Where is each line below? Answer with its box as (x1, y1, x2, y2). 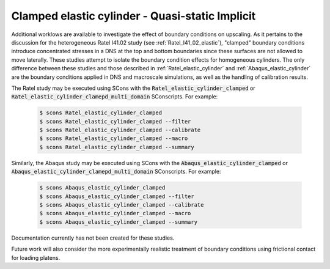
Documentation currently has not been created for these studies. (11, 234, 175, 241)
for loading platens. (11, 254, 61, 261)
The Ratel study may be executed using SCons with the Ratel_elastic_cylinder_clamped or (11, 84, 256, 92)
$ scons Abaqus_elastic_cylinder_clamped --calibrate (39, 201, 204, 208)
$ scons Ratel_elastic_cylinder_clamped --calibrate (39, 127, 201, 134)
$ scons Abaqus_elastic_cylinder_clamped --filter (39, 193, 195, 200)
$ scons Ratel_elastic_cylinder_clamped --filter (39, 118, 191, 125)
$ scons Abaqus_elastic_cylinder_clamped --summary (39, 218, 198, 226)
